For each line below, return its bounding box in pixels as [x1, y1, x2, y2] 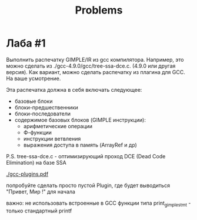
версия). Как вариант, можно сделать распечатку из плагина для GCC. [6, 68, 185, 75]
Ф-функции [23, 129, 52, 136]
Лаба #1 [6, 36, 46, 50]
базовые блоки [14, 98, 53, 105]
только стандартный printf [6, 207, 72, 214]
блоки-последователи [14, 110, 71, 117]
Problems [75, 4, 123, 17]
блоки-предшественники [14, 104, 78, 111]
